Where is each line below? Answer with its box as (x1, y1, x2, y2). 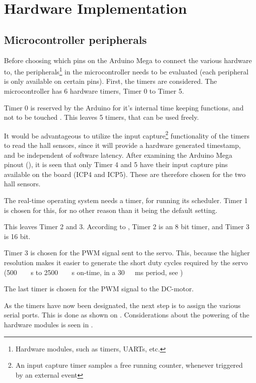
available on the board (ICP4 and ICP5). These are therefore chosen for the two (4, 169, 246, 179)
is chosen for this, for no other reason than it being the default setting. (4, 205, 218, 215)
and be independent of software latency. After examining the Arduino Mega (4, 149, 232, 160)
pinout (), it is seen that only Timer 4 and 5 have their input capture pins (4, 159, 228, 170)
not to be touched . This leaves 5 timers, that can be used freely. (4, 112, 199, 122)
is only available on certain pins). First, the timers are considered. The (4, 76, 217, 86)
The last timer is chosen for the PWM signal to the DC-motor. (4, 283, 194, 294)
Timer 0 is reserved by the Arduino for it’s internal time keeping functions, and (4, 102, 244, 112)
